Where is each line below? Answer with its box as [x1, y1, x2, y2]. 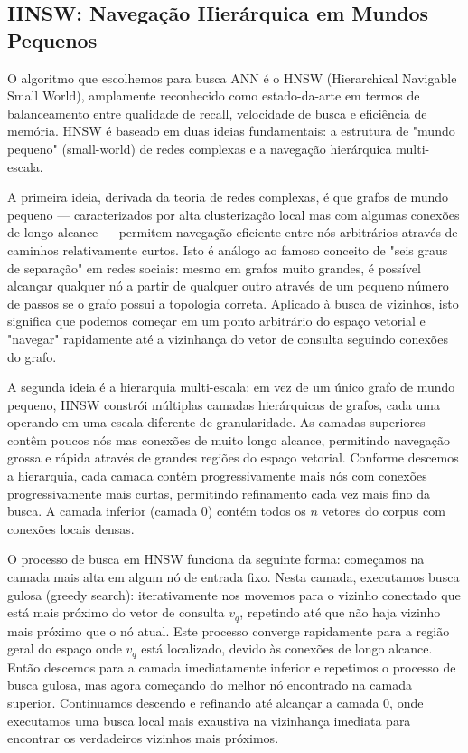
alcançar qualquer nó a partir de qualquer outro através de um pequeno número [7, 276, 449, 295]
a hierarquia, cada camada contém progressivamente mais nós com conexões [7, 466, 427, 485]
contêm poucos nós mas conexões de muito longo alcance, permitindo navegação [7, 430, 450, 449]
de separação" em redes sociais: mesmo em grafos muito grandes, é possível [7, 258, 421, 277]
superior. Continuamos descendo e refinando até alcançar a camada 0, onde [7, 692, 424, 711]
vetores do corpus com [322, 501, 445, 520]
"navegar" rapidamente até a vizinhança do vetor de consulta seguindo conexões [7, 329, 448, 348]
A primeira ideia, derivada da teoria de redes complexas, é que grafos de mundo [7, 187, 449, 206]
